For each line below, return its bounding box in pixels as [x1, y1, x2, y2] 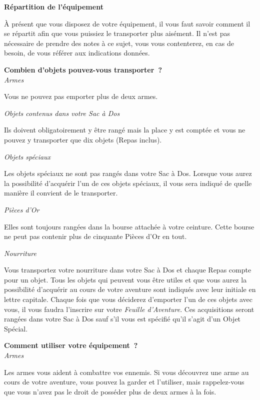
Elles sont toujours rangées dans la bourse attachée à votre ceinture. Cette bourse [4, 221, 254, 231]
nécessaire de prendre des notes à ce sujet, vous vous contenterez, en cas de [4, 37, 234, 48]
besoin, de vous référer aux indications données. [4, 47, 150, 58]
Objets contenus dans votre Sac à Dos [4, 107, 120, 118]
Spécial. [4, 323, 28, 333]
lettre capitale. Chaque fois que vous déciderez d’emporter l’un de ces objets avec [4, 294, 253, 304]
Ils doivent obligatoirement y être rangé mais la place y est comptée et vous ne [4, 124, 245, 135]
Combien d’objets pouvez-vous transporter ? [4, 64, 162, 74]
